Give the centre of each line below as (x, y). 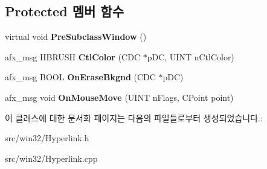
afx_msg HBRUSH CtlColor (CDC (73, 56)
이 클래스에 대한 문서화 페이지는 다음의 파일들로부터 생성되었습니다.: (134, 117)
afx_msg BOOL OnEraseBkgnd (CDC (80, 77)
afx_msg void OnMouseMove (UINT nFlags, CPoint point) (119, 97)
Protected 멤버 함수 (64, 11)
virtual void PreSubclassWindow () (76, 37)
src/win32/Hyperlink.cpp (51, 158)
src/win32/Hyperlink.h (47, 138)
